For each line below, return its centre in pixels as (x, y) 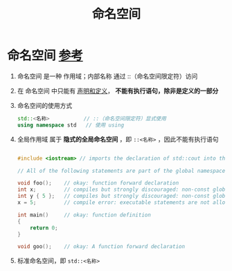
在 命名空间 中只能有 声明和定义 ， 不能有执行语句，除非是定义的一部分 (118, 91)
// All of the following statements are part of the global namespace (121, 171)
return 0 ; (44, 228)
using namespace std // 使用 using (71, 125)
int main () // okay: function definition (84, 215)
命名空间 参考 (45, 56)
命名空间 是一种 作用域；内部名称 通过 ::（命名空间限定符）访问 (107, 76)
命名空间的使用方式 (45, 105)
